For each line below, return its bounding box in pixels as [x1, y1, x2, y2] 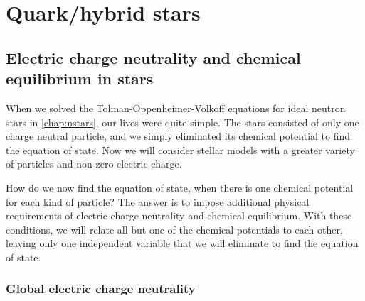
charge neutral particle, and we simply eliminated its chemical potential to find [6, 128, 351, 143]
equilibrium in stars [6, 67, 154, 89]
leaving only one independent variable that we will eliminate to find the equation [6, 236, 359, 251]
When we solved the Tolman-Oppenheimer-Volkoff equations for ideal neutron [6, 100, 346, 115]
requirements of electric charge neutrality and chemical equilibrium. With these [6, 208, 352, 223]
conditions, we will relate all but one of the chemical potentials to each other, [6, 221, 343, 236]
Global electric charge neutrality [6, 280, 196, 297]
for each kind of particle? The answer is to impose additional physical [6, 194, 310, 209]
